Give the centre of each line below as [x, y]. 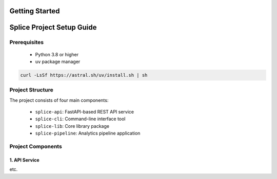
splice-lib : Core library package [72, 126]
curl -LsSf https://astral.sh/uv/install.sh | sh [84, 75]
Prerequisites [26, 42]
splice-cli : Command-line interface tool [80, 119]
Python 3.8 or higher [57, 54]
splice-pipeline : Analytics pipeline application [88, 133]
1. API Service [24, 160]
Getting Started [35, 11]
